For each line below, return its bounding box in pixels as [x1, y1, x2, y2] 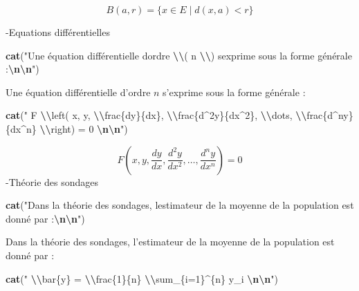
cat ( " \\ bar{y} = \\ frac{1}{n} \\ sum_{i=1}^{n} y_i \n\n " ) [6, 271, 278, 285]
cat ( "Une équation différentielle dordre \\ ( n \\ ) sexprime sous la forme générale [6, 48, 352, 62]
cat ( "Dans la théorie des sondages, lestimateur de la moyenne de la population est [6, 198, 354, 212]
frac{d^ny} [306, 108, 353, 122]
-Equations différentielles [6, 25, 110, 39]
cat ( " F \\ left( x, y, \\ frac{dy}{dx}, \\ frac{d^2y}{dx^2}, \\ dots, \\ [6, 108, 307, 122]
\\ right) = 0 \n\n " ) [39, 121, 128, 135]
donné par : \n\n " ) [6, 211, 85, 225]
